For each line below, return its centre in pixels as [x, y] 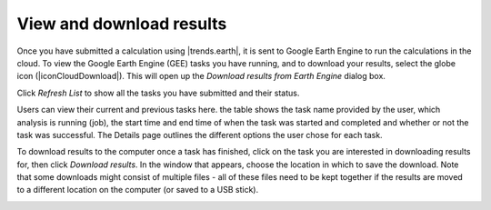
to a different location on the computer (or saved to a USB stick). [138, 190]
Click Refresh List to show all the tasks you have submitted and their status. [158, 93]
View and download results [122, 24]
